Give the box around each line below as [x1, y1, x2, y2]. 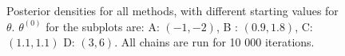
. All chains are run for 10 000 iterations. [114, 34, 315, 50]
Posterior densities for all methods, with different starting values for [6, 2, 339, 18]
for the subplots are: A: [46, 18, 160, 34]
